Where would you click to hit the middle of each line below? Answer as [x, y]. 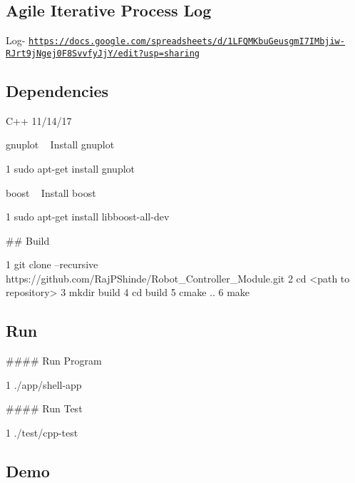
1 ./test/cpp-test [42, 433]
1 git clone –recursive [52, 264]
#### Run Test [44, 408]
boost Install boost [51, 192]
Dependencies [57, 90]
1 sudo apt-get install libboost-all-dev [88, 217]
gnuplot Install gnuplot [60, 144]
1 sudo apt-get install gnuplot [71, 168]
